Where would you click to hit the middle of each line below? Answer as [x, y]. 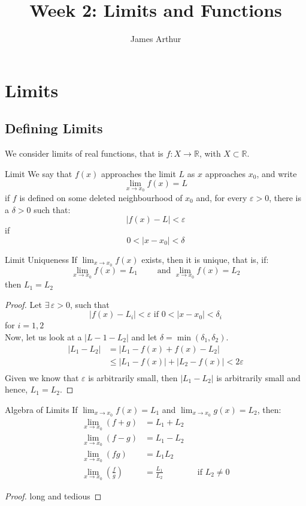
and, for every [222, 197]
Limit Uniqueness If [41, 259]
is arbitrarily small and [258, 377]
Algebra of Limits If [41, 409]
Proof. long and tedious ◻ [53, 496]
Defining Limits [54, 128]
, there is [285, 197]
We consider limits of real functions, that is [84, 153]
